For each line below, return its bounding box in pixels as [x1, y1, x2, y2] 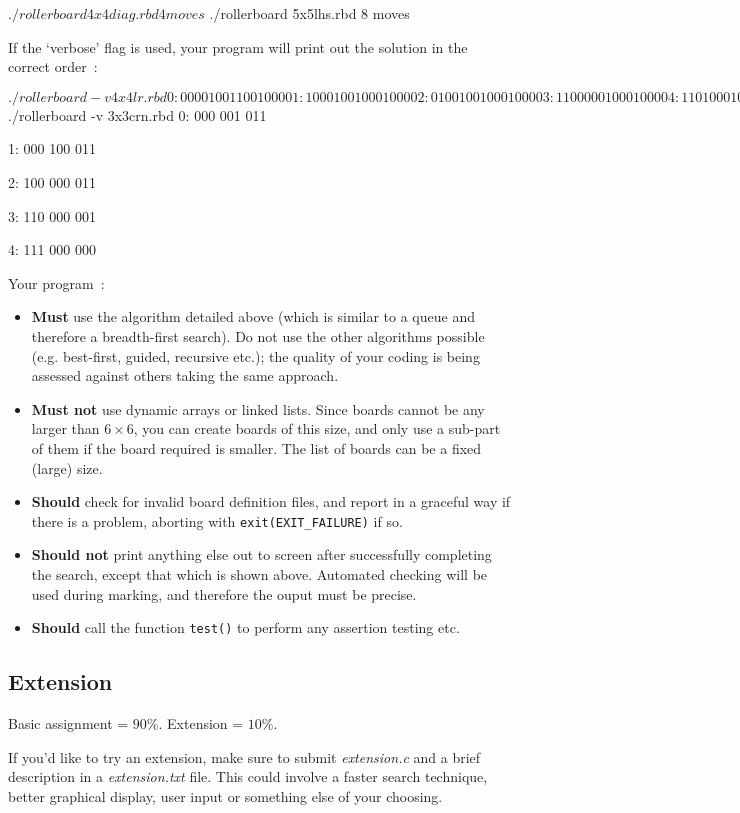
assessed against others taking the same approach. [31, 365, 339, 386]
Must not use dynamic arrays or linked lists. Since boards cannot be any [31, 398, 485, 419]
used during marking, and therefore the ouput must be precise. [31, 583, 417, 604]
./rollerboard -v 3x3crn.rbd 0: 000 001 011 [8, 104, 267, 125]
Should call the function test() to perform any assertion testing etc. [31, 617, 460, 638]
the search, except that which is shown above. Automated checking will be [31, 563, 488, 584]
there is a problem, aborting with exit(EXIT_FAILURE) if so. [31, 510, 403, 531]
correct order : [8, 56, 98, 77]
